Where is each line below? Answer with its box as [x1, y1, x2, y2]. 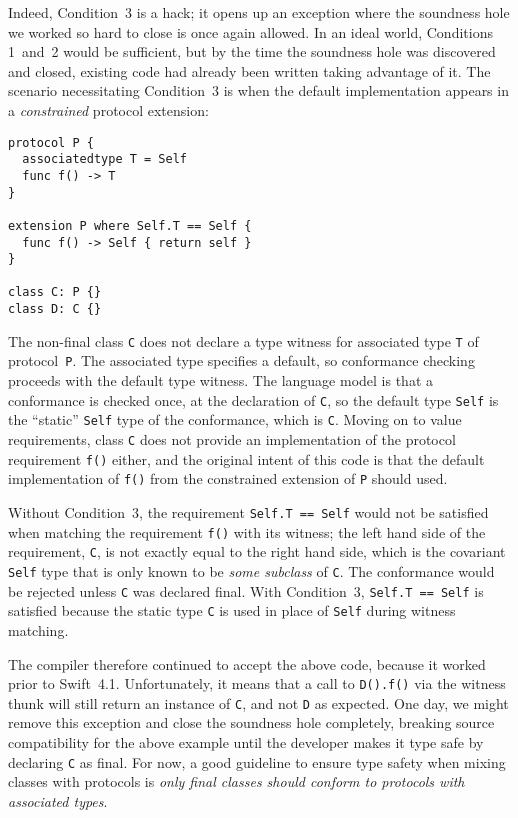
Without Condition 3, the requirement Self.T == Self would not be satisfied [8, 501, 489, 522]
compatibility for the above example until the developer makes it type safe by [8, 732, 484, 752]
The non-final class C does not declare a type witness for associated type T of [8, 330, 479, 351]
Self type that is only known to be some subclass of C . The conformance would [8, 560, 495, 581]
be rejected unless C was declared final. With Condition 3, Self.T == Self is [8, 580, 484, 601]
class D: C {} [8, 302, 102, 317]
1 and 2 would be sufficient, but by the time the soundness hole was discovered [8, 41, 496, 62]
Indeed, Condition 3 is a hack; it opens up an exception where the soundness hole [8, 2, 510, 22]
